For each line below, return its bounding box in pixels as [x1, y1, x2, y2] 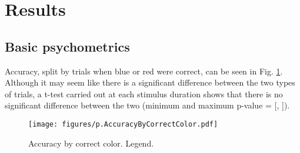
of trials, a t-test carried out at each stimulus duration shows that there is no [5, 87, 283, 100]
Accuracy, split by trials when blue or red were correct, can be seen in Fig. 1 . [5, 64, 283, 77]
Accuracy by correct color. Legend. [28, 137, 154, 149]
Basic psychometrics [5, 37, 130, 55]
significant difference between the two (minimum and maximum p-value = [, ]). [5, 99, 290, 111]
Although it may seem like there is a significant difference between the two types [5, 76, 295, 89]
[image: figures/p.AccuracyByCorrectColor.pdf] [28, 120, 218, 128]
